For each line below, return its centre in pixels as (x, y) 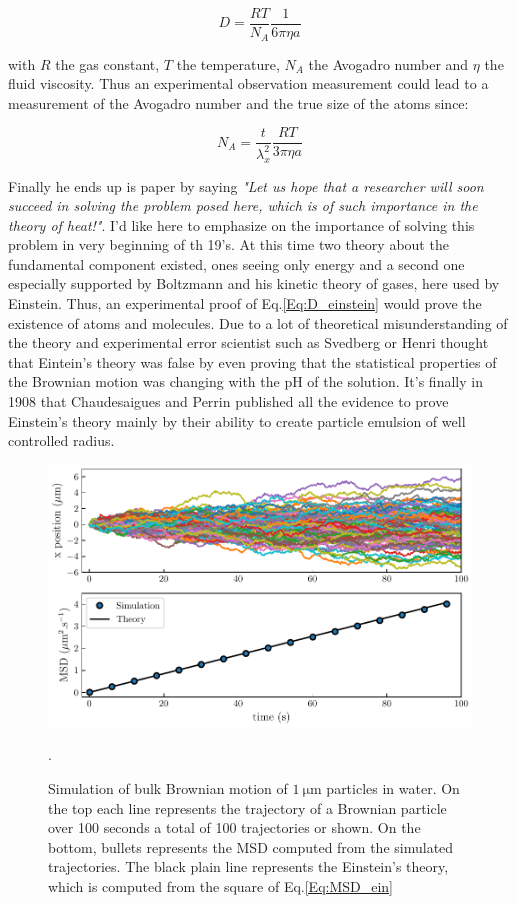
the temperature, (228, 63)
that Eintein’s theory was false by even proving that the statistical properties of (252, 361)
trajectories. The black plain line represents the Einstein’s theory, (248, 866)
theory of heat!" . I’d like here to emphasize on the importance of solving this (241, 224)
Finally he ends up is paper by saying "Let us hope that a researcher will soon (246, 185)
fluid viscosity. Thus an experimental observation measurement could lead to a (248, 83)
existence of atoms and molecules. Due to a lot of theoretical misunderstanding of (258, 322)
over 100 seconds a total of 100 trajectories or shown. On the (234, 827)
